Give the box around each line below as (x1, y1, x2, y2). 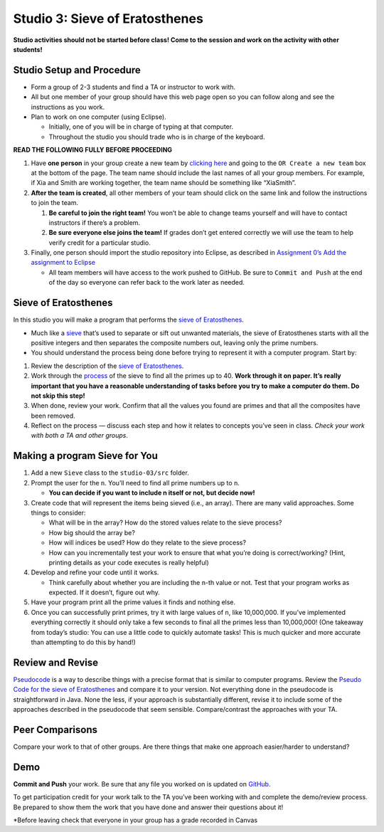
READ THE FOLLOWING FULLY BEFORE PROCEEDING (13, 146, 173, 154)
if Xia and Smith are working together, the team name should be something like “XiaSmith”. (31, 179, 297, 187)
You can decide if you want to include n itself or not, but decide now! (48, 488, 255, 497)
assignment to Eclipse (31, 258, 96, 267)
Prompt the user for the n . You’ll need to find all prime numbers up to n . (31, 478, 240, 487)
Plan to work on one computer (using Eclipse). (31, 112, 166, 121)
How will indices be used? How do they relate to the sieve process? (48, 538, 247, 547)
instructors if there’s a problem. (48, 218, 141, 227)
